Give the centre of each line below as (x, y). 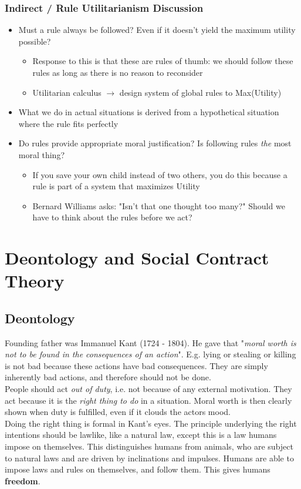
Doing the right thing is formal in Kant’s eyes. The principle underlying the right (151, 423)
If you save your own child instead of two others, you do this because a (160, 174)
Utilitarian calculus (67, 92)
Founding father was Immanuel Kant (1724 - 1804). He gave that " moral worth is (150, 342)
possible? (35, 41)
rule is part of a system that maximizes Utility (116, 186)
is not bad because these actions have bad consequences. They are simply (136, 365)
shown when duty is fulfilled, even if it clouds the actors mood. (118, 412)
